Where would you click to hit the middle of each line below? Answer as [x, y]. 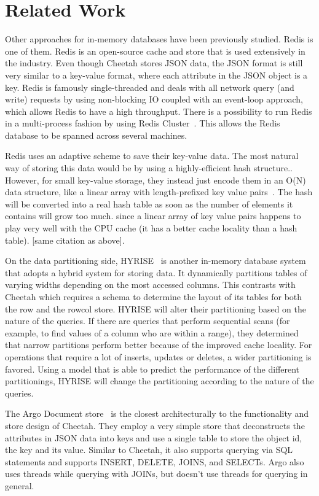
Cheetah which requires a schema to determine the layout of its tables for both [154, 296]
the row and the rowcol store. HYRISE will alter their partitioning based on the [156, 308]
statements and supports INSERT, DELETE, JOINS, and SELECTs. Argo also [155, 461]
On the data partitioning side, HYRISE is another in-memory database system [156, 261]
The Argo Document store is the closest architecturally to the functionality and [157, 413]
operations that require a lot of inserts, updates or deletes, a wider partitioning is [158, 356]
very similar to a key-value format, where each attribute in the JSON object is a [156, 75]
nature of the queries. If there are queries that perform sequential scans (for [148, 321]
